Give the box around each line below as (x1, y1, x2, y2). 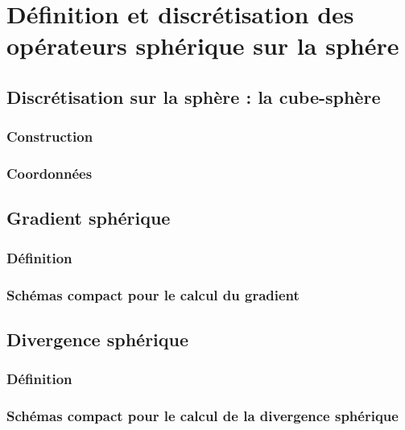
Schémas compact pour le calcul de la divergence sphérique (6, 406, 399, 426)
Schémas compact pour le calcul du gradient (6, 284, 300, 304)
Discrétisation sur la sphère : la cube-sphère (6, 84, 381, 109)
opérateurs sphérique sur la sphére (6, 29, 399, 62)
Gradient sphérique (6, 205, 171, 230)
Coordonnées (6, 163, 93, 184)
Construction (6, 126, 93, 147)
